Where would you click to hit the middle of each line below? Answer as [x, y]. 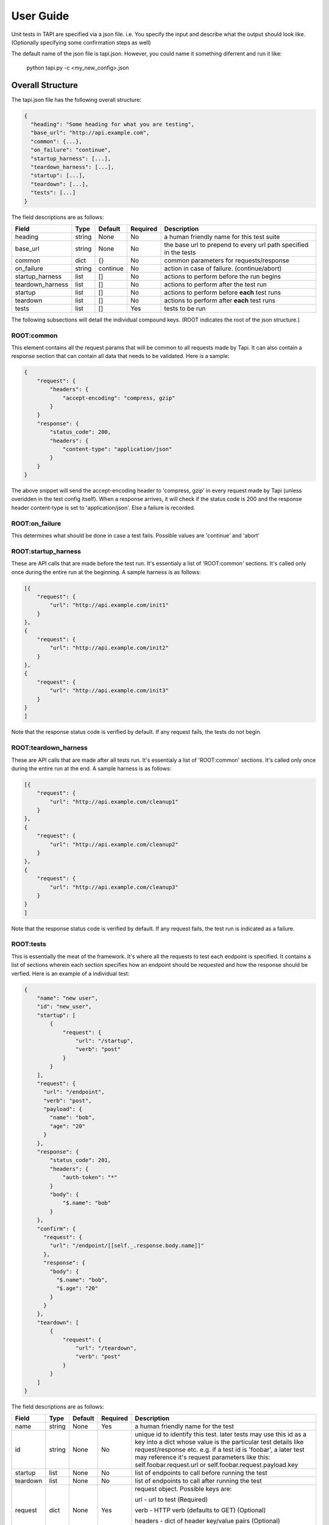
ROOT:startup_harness [46, 551]
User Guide [40, 16]
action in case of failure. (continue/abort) [223, 268]
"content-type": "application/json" [117, 449]
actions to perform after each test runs [220, 300]
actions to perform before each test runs [223, 292]
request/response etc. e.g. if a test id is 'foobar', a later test [220, 1450]
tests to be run [185, 308]
